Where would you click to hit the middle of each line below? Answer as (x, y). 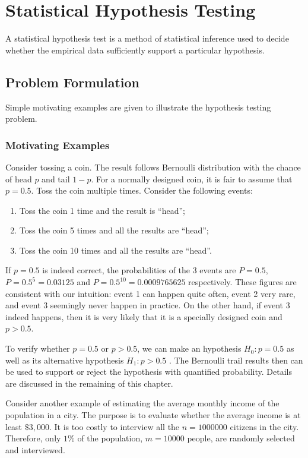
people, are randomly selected (241, 438)
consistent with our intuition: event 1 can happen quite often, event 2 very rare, (150, 293)
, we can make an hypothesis (189, 348)
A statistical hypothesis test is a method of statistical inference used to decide (147, 38)
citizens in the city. (264, 426)
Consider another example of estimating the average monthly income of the (142, 403)
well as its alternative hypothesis (65, 360)
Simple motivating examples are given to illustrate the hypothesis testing (138, 107)
